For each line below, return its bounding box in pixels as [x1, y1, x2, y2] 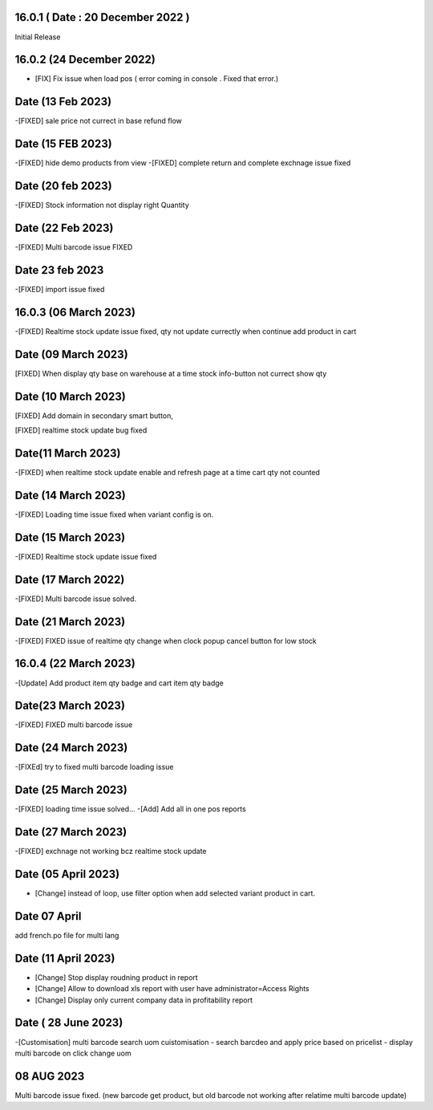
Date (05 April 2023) [14, 867, 120, 880]
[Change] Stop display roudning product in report [34, 972, 198, 982]
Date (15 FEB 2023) [14, 137, 112, 151]
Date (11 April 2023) [14, 951, 115, 965]
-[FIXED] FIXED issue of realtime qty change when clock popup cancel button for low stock [14, 636, 317, 645]
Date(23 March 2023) [14, 699, 126, 713]
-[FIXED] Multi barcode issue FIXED [14, 242, 133, 252]
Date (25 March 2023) [14, 783, 127, 797]
